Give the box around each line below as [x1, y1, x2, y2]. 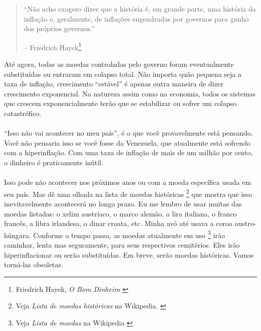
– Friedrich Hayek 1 [24, 40, 82, 52]
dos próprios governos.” [24, 23, 95, 34]
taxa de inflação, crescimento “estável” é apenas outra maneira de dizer [4, 78, 223, 89]
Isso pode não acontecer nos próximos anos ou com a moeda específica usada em [4, 177, 251, 187]
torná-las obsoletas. [4, 259, 63, 270]
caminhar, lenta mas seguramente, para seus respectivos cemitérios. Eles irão [4, 240, 240, 250]
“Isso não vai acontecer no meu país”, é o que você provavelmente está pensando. [4, 128, 253, 138]
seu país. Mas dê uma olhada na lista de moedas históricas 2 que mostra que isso [4, 187, 252, 199]
